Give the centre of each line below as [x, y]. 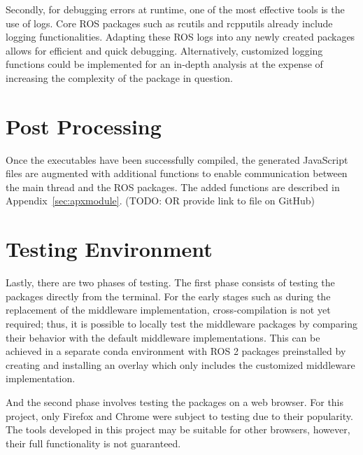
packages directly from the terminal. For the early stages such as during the [168, 296]
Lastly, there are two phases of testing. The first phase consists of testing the [170, 282]
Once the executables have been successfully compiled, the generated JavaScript [177, 159]
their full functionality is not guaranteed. [93, 443]
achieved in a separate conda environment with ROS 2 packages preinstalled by [176, 351]
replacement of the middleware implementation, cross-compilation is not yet [168, 310]
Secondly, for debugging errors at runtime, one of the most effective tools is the [175, 9]
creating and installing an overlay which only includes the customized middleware [180, 364]
